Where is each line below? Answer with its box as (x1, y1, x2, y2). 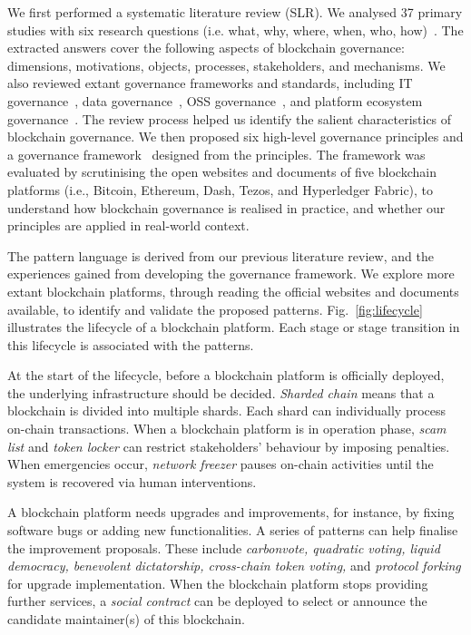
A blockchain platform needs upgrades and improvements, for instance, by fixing (7, 503, 455, 522)
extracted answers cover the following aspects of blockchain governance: (7, 38, 405, 57)
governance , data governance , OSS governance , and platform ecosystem (7, 91, 423, 110)
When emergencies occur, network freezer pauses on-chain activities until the (7, 454, 434, 474)
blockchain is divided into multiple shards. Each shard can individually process (7, 401, 446, 420)
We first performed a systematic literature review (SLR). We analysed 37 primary (7, 3, 463, 21)
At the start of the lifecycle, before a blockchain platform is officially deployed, (7, 366, 445, 385)
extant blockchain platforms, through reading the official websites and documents (7, 281, 459, 300)
